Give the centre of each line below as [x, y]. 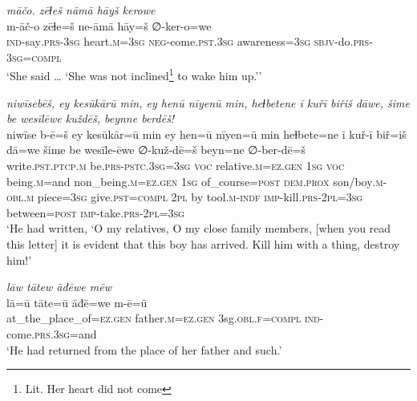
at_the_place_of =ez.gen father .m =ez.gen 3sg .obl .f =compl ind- [165, 318]
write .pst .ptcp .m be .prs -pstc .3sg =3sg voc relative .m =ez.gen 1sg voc [176, 165]
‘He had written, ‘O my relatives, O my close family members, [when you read [199, 228]
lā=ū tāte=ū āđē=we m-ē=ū [77, 302]
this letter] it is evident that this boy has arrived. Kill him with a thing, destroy [203, 243]
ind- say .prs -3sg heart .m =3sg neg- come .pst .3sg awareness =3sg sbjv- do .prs [188, 41]
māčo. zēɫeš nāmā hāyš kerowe [81, 10]
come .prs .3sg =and [52, 333]
